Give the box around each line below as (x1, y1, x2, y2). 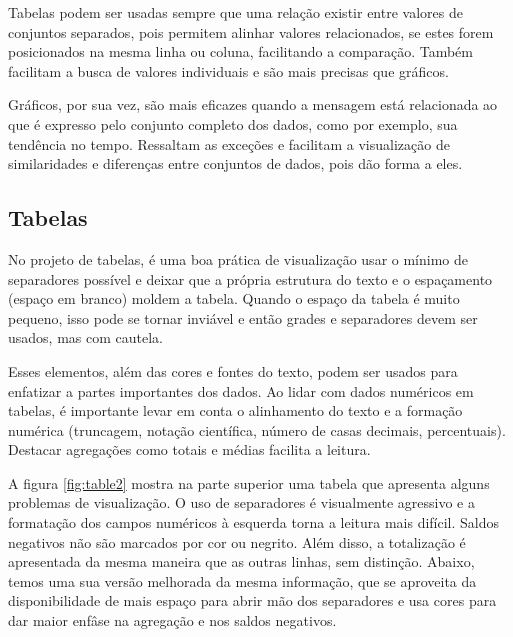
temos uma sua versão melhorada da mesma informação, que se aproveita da (8, 570, 477, 591)
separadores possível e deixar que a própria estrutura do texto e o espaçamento (8, 268, 493, 289)
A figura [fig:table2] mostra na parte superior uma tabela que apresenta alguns (8, 472, 490, 493)
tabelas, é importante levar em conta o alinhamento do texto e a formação (8, 400, 463, 421)
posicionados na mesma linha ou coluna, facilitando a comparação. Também (8, 41, 473, 62)
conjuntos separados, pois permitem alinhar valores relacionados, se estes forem (8, 21, 494, 42)
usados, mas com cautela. (8, 327, 163, 348)
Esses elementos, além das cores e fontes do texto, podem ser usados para (8, 360, 458, 381)
